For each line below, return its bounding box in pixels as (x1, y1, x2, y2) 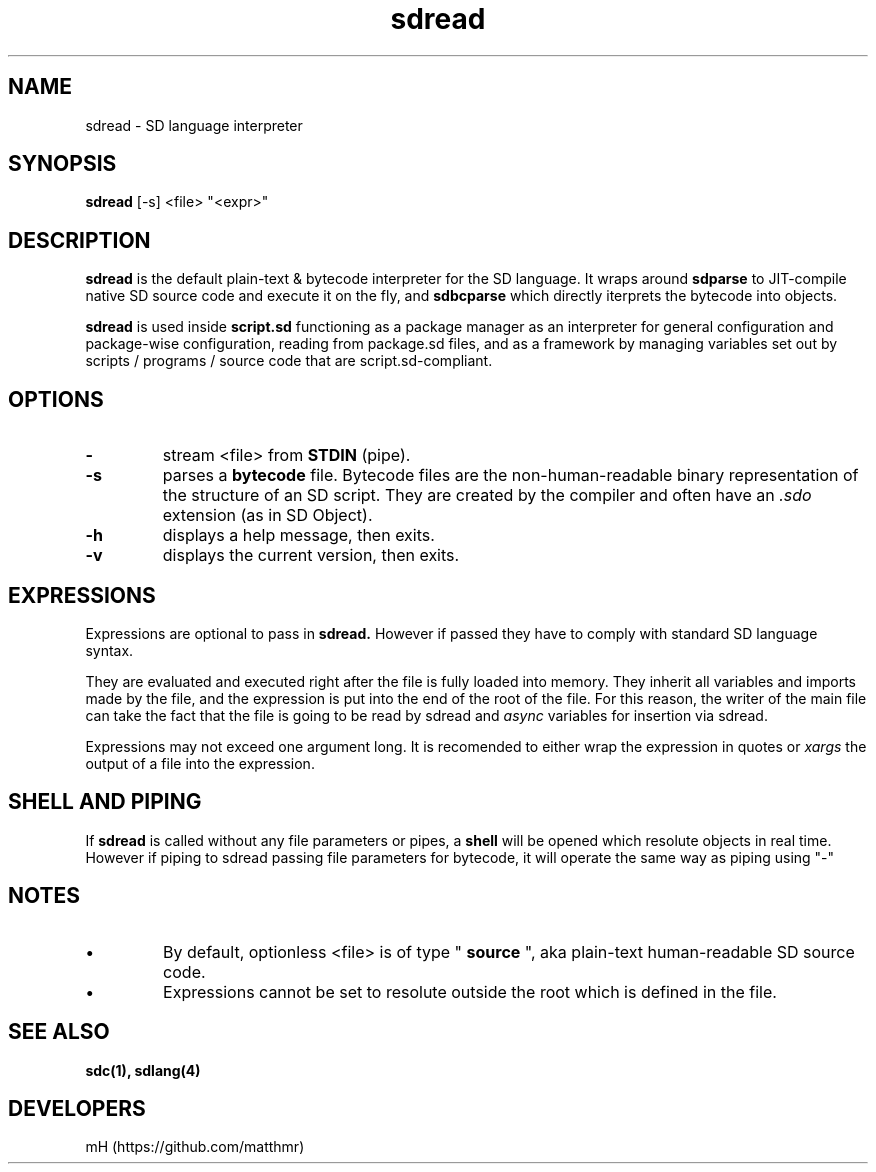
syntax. (85, 641, 134, 659)
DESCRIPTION (8, 227, 151, 253)
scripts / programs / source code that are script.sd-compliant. (85, 352, 493, 370)
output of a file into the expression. (85, 754, 315, 772)
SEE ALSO (8, 1019, 110, 1045)
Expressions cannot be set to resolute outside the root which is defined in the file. (163, 981, 777, 1002)
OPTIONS (8, 386, 104, 412)
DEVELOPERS (8, 1095, 146, 1121)
